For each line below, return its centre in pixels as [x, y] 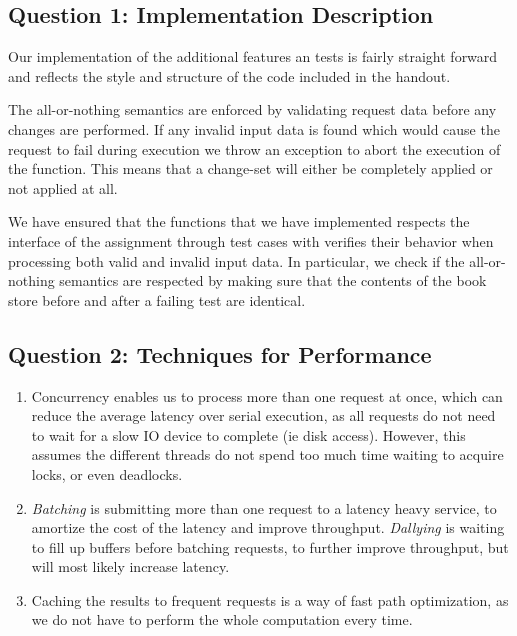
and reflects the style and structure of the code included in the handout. [229, 75]
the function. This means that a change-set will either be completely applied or [250, 168]
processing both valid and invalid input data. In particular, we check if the [236, 260]
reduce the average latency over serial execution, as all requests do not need [263, 415]
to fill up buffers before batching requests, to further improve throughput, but [270, 546]
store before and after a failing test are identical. [157, 299]
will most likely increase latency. [130, 566]
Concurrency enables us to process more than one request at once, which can [267, 395]
